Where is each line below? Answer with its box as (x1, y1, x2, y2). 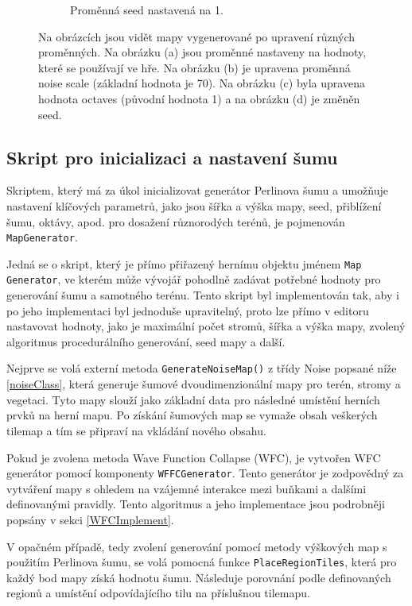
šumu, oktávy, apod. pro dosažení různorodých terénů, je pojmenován (6, 213, 345, 230)
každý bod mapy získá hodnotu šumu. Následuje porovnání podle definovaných (6, 569, 391, 585)
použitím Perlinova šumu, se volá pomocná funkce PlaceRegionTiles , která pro (6, 554, 397, 570)
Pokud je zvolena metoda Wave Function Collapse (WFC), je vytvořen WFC (6, 449, 381, 465)
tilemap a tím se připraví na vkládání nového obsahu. (6, 422, 266, 438)
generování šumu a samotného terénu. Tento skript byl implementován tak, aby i (6, 287, 399, 303)
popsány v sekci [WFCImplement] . (6, 511, 174, 527)
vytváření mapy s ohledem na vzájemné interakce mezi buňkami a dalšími (6, 480, 367, 496)
